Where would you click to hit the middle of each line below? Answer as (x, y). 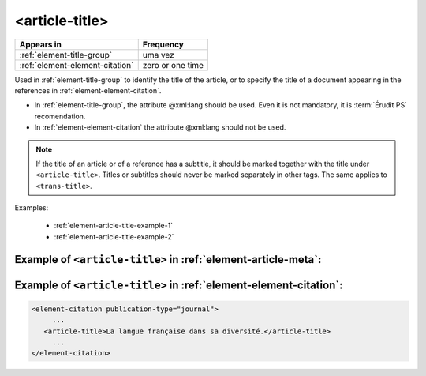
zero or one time (173, 65)
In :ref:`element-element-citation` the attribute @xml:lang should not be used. (160, 127)
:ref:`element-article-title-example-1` (114, 226)
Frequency (163, 44)
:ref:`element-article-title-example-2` (114, 236)
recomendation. (60, 116)
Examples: (32, 208)
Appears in (41, 44)
